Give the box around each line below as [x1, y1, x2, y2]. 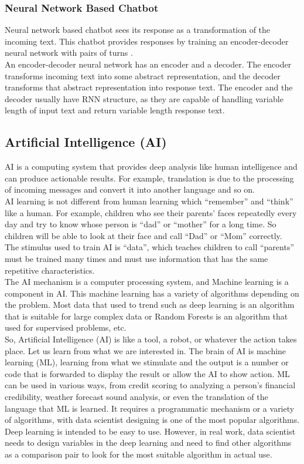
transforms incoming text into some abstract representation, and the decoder [5, 69, 281, 82]
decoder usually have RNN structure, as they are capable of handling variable [5, 92, 283, 105]
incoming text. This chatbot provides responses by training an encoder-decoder [5, 35, 289, 47]
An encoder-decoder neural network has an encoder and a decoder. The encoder [5, 58, 292, 70]
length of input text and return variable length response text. [5, 104, 225, 116]
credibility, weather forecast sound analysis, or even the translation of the [5, 391, 268, 403]
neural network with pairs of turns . [5, 46, 133, 59]
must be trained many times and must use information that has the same [5, 252, 268, 264]
